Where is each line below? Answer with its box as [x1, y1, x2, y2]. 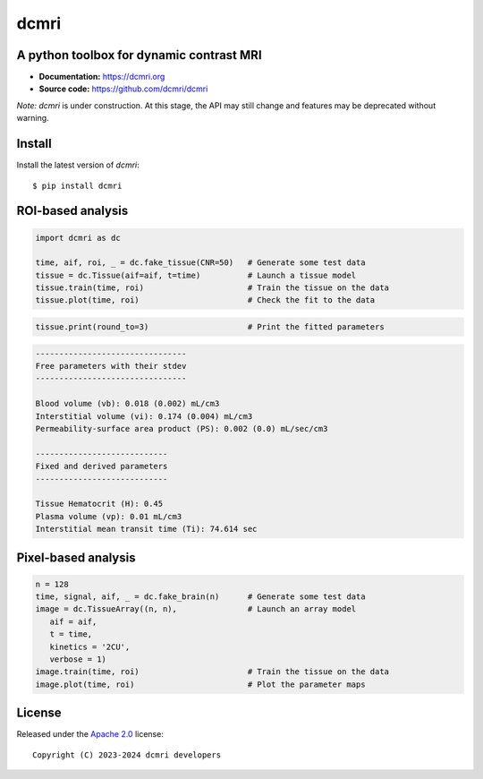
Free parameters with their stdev [35, 361, 187, 372]
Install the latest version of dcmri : [16, 159, 140, 170]
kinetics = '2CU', [49, 641, 131, 652]
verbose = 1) [49, 655, 107, 664]
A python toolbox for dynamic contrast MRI [16, 47, 263, 63]
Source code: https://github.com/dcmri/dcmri [38, 83, 208, 94]
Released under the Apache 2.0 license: [16, 729, 165, 740]
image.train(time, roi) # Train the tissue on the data [35, 667, 389, 677]
